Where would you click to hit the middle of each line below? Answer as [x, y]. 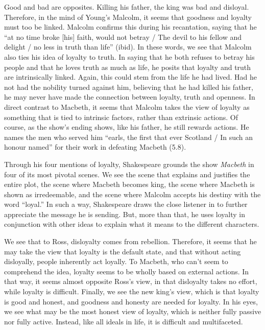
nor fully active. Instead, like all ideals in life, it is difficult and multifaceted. [124, 321]
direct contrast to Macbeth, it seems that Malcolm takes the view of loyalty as [127, 107]
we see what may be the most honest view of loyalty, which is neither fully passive [133, 311]
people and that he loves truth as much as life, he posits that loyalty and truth [128, 67]
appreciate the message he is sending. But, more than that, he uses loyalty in [125, 214]
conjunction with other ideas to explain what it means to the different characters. [132, 224]
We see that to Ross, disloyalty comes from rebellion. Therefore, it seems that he [130, 241]
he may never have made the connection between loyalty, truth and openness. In [130, 97]
